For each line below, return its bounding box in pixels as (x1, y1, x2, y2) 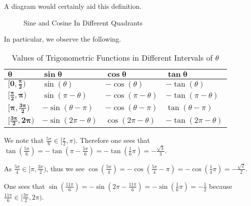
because (209, 181, 232, 191)
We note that (4, 135, 44, 145)
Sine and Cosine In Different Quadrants (24, 17, 143, 27)
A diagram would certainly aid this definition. (4, 1, 142, 11)
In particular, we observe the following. (4, 34, 121, 44)
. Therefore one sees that (75, 135, 150, 145)
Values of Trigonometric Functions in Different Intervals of (12, 51, 213, 63)
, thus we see (46, 163, 85, 173)
